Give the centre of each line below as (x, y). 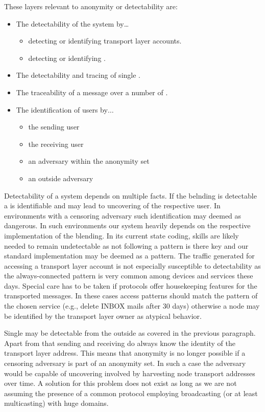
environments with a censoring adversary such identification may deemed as (123, 215)
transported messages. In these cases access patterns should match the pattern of (131, 296)
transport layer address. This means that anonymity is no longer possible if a (125, 353)
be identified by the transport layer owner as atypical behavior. (103, 316)
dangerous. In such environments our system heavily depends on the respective (127, 225)
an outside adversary (61, 178)
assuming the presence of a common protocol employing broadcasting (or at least (131, 393)
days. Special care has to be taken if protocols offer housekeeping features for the (131, 285)
